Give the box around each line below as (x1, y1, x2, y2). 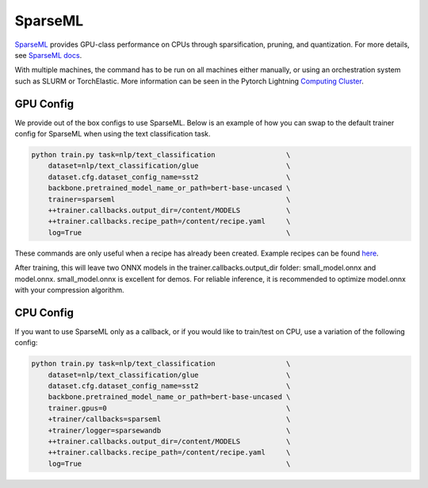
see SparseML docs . (14, 50, 82, 60)
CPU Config (14, 305, 75, 319)
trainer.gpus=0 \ (48, 403, 291, 413)
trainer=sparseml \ (48, 194, 291, 204)
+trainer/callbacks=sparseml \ (48, 415, 291, 424)
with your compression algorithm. (14, 285, 124, 294)
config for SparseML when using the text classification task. (14, 129, 211, 139)
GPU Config (14, 97, 75, 110)
